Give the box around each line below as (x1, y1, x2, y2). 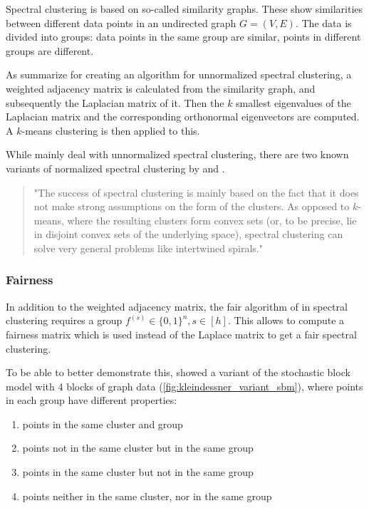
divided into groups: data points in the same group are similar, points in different (6, 29, 361, 44)
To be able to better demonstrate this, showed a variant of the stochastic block (6, 365, 350, 380)
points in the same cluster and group (22, 416, 183, 431)
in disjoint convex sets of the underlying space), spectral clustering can (33, 227, 343, 242)
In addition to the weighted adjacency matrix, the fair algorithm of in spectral (6, 299, 348, 313)
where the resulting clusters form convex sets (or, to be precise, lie (67, 212, 357, 227)
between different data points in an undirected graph (6, 15, 237, 30)
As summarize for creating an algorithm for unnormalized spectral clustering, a (6, 67, 352, 82)
